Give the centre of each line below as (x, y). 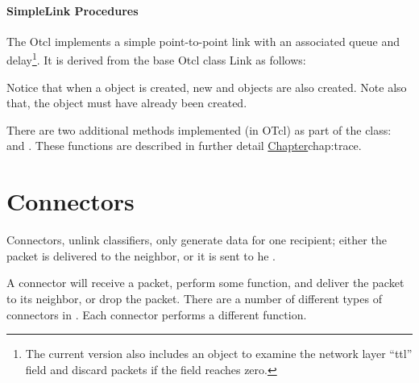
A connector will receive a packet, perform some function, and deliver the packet (205, 283)
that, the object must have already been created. (127, 103)
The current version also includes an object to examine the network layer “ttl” (219, 354)
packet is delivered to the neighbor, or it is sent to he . (141, 255)
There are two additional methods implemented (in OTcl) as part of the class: (199, 129)
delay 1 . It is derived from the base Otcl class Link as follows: (156, 59)
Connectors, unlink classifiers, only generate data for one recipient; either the (197, 240)
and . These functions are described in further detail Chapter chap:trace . (184, 146)
